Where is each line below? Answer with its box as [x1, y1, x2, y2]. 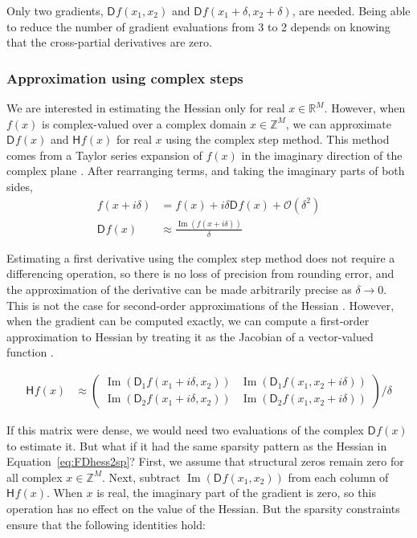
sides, [6, 177, 33, 194]
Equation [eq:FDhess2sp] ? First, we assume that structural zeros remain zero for [6, 453, 404, 470]
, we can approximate [285, 115, 391, 132]
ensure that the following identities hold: [6, 516, 206, 532]
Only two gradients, [6, 2, 104, 18]
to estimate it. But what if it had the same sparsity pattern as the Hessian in [6, 437, 387, 454]
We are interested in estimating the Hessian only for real [6, 100, 285, 116]
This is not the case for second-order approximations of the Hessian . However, [6, 296, 395, 313]
